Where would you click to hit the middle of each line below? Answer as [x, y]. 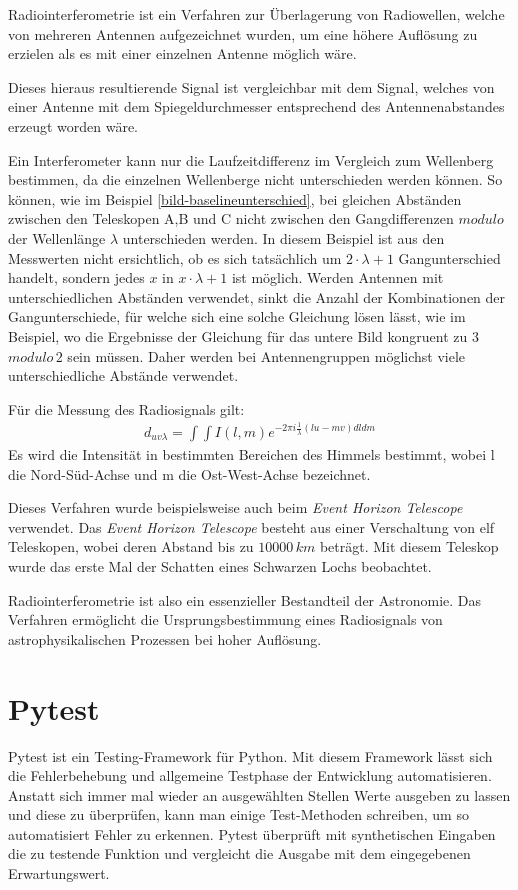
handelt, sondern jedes [76, 277]
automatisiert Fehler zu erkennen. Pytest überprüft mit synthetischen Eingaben [252, 833]
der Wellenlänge [57, 237]
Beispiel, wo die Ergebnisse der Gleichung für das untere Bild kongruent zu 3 [243, 335]
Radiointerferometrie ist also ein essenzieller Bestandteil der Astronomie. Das [245, 599]
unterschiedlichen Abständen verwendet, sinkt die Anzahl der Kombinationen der [257, 296]
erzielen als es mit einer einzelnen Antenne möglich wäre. [182, 53]
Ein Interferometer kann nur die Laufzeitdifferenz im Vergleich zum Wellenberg [251, 159]
